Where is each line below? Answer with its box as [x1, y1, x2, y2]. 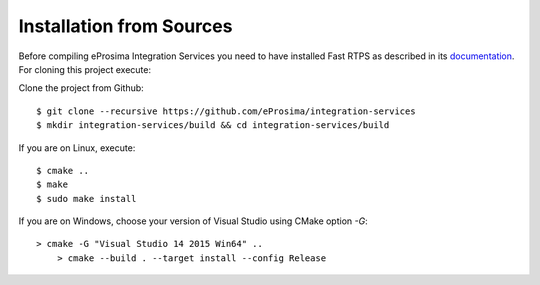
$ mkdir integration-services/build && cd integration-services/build [36, 120, 390, 131]
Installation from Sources [18, 15, 233, 37]
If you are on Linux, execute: [18, 141, 136, 154]
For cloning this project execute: [18, 63, 152, 75]
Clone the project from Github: [18, 82, 144, 94]
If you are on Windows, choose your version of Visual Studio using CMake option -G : [18, 215, 369, 227]
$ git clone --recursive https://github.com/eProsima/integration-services [36, 105, 416, 117]
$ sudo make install [36, 193, 137, 204]
